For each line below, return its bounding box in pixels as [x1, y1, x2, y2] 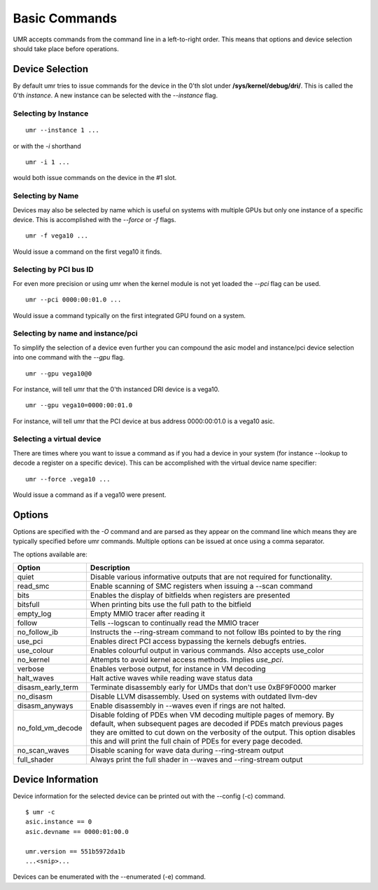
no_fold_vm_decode [17, 723, 83, 733]
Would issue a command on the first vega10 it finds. [13, 247, 162, 256]
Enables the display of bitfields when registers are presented [90, 591, 290, 601]
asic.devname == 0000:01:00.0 [25, 828, 129, 835]
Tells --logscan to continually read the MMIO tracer [90, 618, 259, 628]
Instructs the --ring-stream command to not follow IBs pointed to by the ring [90, 627, 342, 637]
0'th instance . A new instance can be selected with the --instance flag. [13, 91, 218, 100]
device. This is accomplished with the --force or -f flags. [13, 215, 176, 224]
